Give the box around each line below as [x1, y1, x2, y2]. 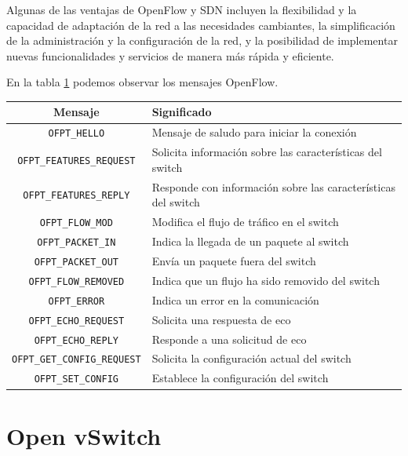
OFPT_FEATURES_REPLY [23, 190, 130, 202]
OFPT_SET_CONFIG [34, 374, 119, 385]
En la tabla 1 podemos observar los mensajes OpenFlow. [6, 74, 279, 90]
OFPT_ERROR [48, 295, 105, 307]
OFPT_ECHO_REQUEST [28, 315, 125, 326]
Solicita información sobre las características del [151, 144, 382, 160]
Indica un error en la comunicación [151, 291, 319, 308]
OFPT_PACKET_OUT [34, 256, 119, 268]
